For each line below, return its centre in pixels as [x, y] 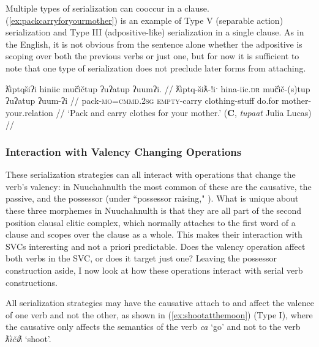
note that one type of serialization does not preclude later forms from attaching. [156, 68]
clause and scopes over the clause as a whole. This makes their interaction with [154, 234]
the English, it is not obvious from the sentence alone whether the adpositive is [154, 44]
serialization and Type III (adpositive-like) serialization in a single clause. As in [155, 32]
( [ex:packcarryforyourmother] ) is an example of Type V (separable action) [144, 20]
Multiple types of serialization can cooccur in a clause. [107, 8]
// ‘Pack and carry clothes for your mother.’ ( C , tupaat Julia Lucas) [184, 112]
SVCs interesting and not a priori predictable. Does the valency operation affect [156, 246]
